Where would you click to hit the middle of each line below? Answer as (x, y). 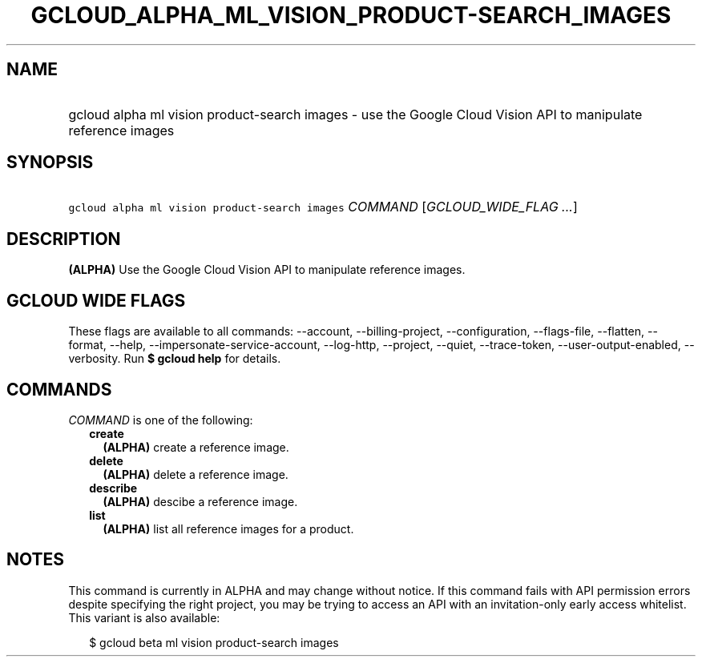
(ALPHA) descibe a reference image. (200, 501)
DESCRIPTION (64, 239)
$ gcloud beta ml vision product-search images (214, 642)
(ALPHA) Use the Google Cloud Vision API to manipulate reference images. (267, 270)
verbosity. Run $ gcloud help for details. (175, 359)
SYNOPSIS (50, 163)
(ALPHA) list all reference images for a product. (228, 528)
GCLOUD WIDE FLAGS (96, 300)
